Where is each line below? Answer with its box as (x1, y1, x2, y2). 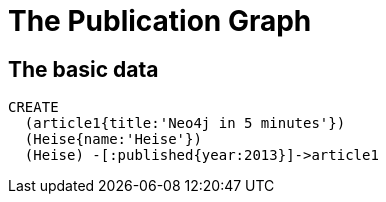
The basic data (8, 56, 159, 82)
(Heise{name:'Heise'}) (24, 131, 202, 148)
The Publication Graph (8, 4, 312, 38)
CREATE (8, 99, 59, 116)
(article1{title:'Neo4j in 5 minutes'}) (24, 115, 346, 132)
